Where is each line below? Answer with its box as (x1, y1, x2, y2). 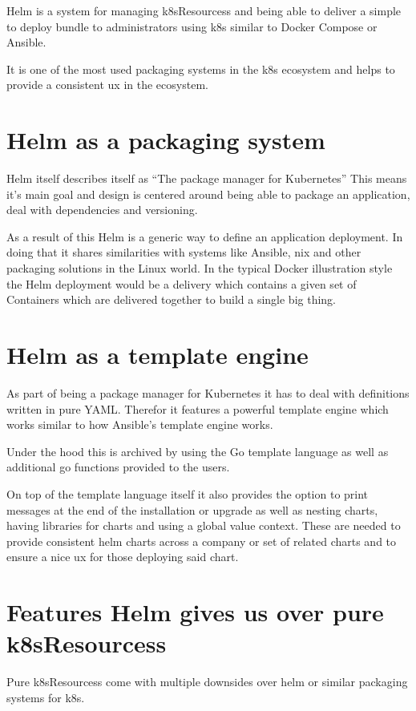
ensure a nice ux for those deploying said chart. (6, 548, 239, 565)
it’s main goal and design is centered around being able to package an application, (6, 185, 410, 202)
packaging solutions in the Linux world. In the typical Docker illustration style (6, 260, 393, 277)
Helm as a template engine (6, 338, 309, 371)
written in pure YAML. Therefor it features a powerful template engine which (6, 400, 389, 417)
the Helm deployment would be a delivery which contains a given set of (6, 275, 357, 292)
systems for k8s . (6, 689, 85, 705)
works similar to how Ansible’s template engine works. (6, 416, 273, 433)
